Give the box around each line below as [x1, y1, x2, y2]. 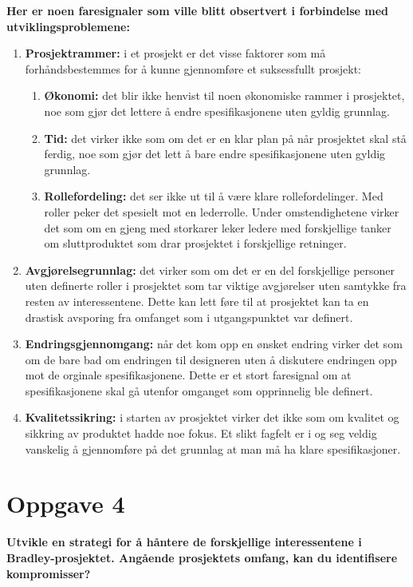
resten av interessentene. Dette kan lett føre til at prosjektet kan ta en [25, 292, 369, 309]
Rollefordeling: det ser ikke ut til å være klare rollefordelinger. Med [44, 188, 383, 204]
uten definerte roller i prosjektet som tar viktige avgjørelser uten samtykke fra [25, 277, 407, 294]
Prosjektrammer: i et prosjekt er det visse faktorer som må [25, 45, 326, 61]
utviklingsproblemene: [6, 18, 130, 34]
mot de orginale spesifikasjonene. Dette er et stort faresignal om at [25, 367, 352, 383]
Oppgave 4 [6, 487, 125, 520]
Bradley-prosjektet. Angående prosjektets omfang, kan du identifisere [6, 549, 398, 565]
